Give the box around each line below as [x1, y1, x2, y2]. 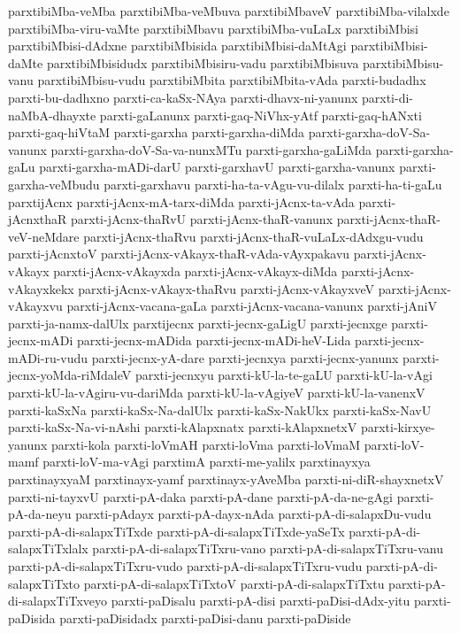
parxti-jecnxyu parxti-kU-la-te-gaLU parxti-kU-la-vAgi [134, 366, 433, 384]
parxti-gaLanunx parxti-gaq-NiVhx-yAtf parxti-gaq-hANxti [99, 105, 422, 124]
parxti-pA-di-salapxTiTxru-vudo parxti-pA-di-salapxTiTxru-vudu [8, 557, 363, 575]
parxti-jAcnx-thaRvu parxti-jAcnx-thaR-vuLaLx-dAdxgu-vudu [83, 227, 424, 245]
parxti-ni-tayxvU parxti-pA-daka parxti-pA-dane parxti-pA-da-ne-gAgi [8, 487, 394, 506]
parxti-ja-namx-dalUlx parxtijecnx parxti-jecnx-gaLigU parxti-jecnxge [8, 313, 387, 332]
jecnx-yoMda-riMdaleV [8, 366, 132, 384]
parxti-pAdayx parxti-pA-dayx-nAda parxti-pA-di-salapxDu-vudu [75, 505, 432, 523]
